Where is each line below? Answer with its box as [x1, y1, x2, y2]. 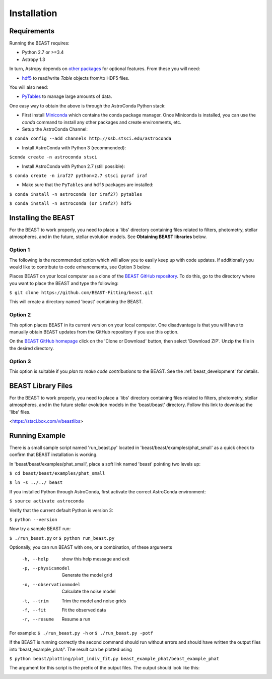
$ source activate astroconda [9, 498, 84, 504]
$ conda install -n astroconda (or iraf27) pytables [9, 191, 143, 197]
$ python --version [9, 517, 57, 523]
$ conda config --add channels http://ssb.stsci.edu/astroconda [9, 136, 172, 141]
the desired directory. [9, 345, 54, 351]
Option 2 [9, 311, 31, 318]
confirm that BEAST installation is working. [9, 451, 98, 458]
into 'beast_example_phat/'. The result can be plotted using [9, 646, 132, 652]
